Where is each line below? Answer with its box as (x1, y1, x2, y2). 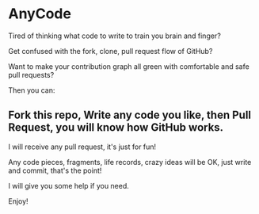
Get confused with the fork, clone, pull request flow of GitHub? (8, 46, 213, 55)
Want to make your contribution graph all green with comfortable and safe (8, 61, 249, 71)
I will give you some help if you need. (8, 181, 129, 190)
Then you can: (8, 85, 55, 95)
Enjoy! (8, 196, 29, 206)
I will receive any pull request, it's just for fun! (8, 142, 157, 151)
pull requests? (8, 70, 55, 79)
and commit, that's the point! (8, 166, 102, 175)
